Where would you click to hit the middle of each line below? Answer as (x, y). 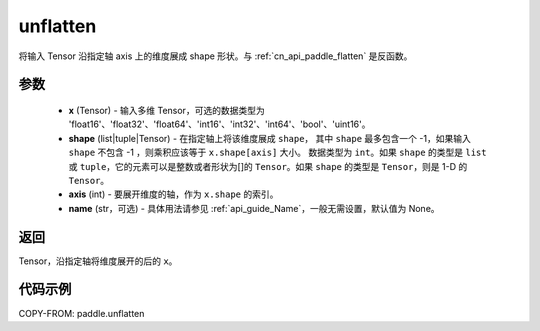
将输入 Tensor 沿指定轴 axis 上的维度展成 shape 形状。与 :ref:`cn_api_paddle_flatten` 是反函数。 (215, 56)
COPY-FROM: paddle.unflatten (81, 313)
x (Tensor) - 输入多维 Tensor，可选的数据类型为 (166, 110)
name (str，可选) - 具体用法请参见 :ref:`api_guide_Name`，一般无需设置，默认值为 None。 (254, 208)
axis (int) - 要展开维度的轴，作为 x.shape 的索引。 (173, 194)
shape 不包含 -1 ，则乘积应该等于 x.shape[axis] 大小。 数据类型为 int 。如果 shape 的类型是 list (277, 152)
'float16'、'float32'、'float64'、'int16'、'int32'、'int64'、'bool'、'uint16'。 (219, 124)
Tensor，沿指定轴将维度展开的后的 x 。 (98, 261)
